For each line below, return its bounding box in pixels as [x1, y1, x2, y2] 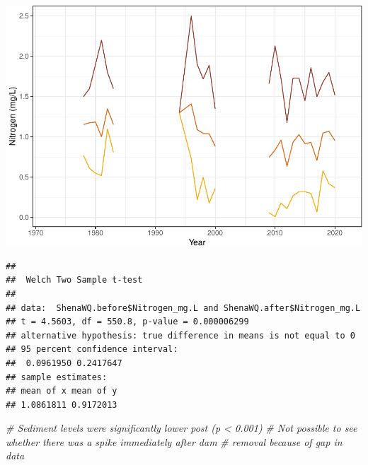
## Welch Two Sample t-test [6, 275, 143, 286]
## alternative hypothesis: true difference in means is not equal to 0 [6, 330, 355, 341]
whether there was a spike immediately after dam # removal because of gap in [6, 434, 343, 449]
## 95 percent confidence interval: [6, 344, 178, 355]
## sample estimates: [6, 372, 108, 382]
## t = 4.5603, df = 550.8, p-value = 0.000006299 [6, 317, 249, 327]
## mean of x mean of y [6, 386, 117, 396]
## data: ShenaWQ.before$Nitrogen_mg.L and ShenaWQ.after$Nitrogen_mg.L [6, 302, 361, 313]
